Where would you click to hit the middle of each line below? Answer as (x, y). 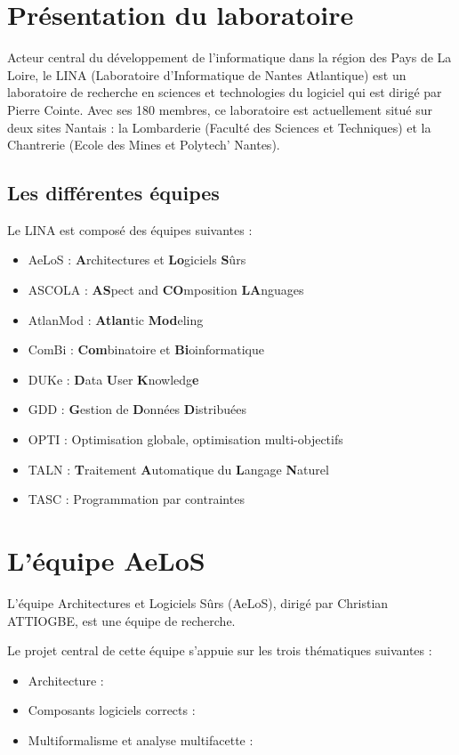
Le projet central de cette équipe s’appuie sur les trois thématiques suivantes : (220, 650)
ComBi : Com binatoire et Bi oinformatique (146, 349)
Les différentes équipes (113, 193)
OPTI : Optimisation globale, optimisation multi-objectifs (185, 439)
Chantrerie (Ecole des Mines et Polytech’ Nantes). (144, 145)
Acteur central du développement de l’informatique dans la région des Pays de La (229, 57)
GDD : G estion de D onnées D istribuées (137, 409)
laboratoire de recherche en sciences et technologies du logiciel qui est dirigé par (225, 92)
